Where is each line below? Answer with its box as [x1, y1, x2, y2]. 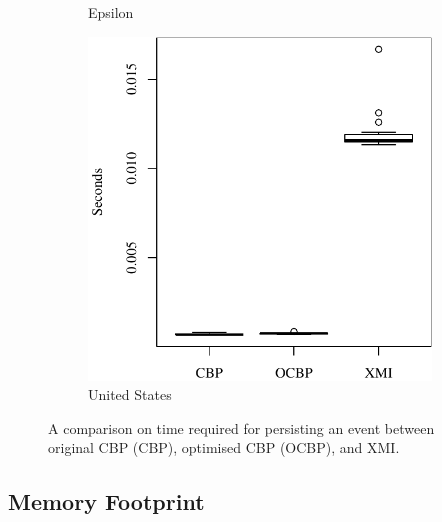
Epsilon [88, 2, 134, 22]
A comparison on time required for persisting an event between [48, 417, 435, 438]
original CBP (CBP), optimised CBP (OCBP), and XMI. [48, 437, 400, 458]
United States [88, 384, 172, 405]
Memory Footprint [8, 486, 205, 517]
